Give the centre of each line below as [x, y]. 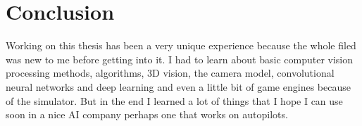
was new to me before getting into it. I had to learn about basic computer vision [180, 59]
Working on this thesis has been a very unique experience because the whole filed [181, 45]
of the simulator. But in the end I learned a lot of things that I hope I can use [174, 100]
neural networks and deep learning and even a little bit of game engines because [178, 86]
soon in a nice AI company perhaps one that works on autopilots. [147, 114]
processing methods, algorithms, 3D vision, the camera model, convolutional [170, 73]
